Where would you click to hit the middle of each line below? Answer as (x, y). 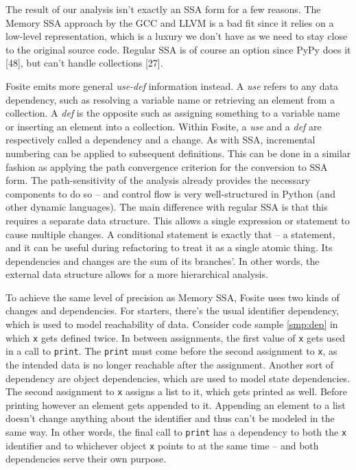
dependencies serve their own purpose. (86, 459)
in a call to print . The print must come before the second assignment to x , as (171, 351)
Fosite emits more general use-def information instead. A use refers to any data (172, 85)
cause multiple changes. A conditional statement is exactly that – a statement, (170, 234)
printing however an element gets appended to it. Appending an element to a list (176, 404)
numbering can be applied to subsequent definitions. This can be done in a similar (178, 153)
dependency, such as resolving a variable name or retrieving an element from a (170, 99)
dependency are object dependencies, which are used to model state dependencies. (178, 378)
